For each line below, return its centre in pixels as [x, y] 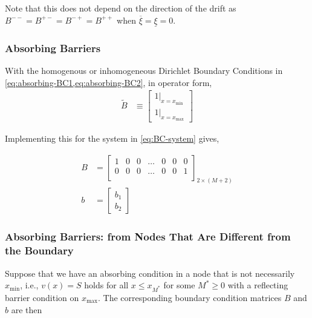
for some [179, 285]
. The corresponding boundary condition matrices [190, 297]
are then [27, 309]
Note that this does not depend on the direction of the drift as [121, 8]
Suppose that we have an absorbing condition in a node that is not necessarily [150, 273]
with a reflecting [258, 285]
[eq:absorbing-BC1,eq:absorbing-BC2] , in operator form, [109, 82]
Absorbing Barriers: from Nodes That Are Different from [148, 237]
